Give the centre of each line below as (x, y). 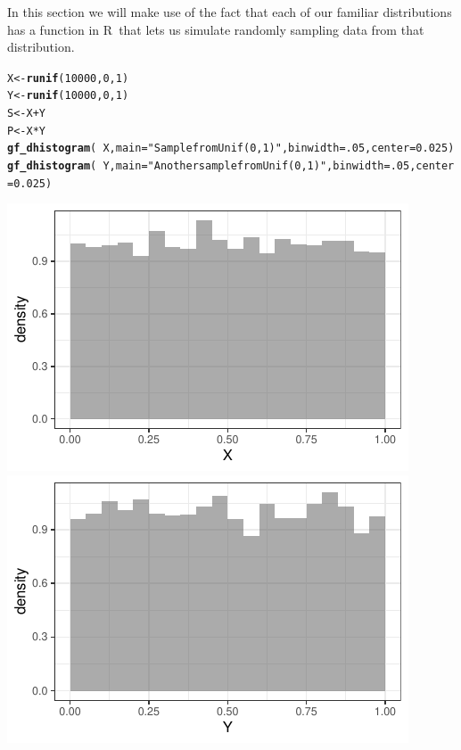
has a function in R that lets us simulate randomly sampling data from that (216, 29)
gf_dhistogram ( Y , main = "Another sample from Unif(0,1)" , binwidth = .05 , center (231, 166)
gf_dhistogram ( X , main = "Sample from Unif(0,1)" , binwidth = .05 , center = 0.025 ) (231, 148)
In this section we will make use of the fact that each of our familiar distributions (230, 12)
